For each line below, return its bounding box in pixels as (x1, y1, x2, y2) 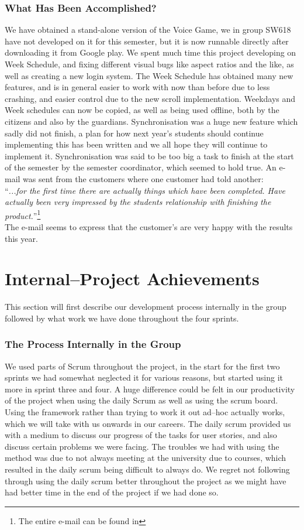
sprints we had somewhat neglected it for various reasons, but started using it (5, 371, 284, 384)
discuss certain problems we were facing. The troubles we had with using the (5, 440, 279, 452)
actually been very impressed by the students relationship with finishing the (5, 196, 271, 208)
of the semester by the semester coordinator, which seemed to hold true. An (5, 161, 277, 173)
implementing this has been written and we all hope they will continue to (5, 138, 268, 151)
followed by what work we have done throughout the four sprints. (5, 312, 239, 324)
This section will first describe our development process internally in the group (5, 300, 286, 313)
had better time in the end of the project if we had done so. (5, 486, 219, 498)
